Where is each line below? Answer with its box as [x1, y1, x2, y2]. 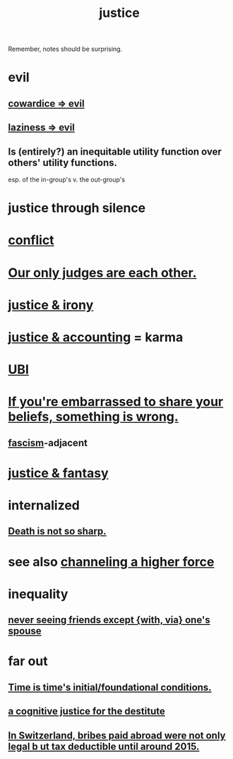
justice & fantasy [8, 465, 109, 481]
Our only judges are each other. [8, 265, 197, 280]
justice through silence [8, 200, 146, 216]
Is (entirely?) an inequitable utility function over [8, 145, 222, 157]
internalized [8, 498, 80, 513]
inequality [8, 586, 68, 602]
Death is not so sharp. [8, 525, 107, 537]
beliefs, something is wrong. [8, 409, 179, 425]
